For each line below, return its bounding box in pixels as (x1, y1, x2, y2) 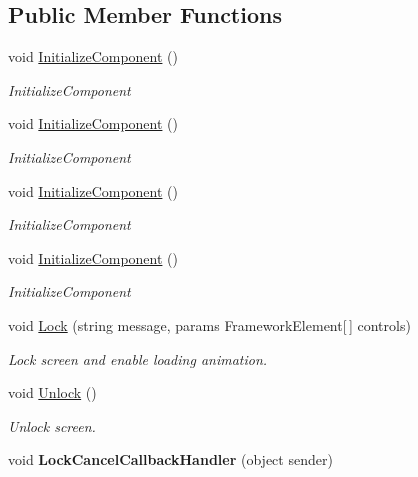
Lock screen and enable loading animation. (8, 348, 268, 369)
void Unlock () (8, 382, 97, 403)
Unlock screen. (8, 415, 96, 436)
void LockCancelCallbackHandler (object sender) (8, 449, 333, 470)
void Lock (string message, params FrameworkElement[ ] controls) (8, 314, 411, 335)
